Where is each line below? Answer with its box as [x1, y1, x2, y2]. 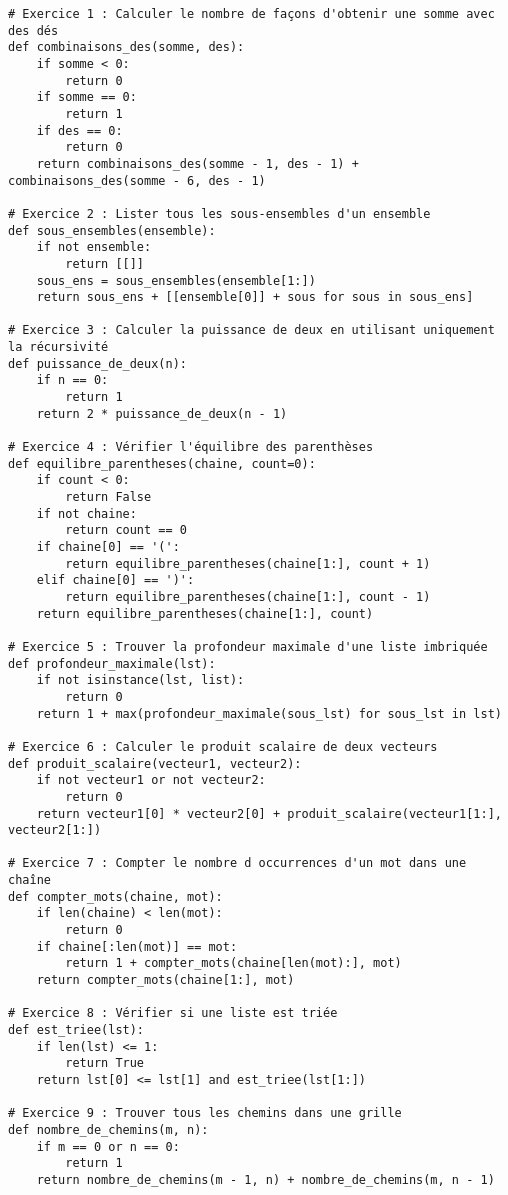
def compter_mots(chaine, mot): [8, 889, 223, 904]
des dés [8, 23, 59, 38]
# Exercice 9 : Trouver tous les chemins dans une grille [8, 1106, 402, 1121]
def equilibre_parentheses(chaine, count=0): [8, 456, 316, 471]
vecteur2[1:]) [8, 823, 102, 838]
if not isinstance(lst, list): [36, 673, 245, 688]
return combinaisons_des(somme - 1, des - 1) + [36, 156, 359, 171]
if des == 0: [36, 123, 123, 138]
